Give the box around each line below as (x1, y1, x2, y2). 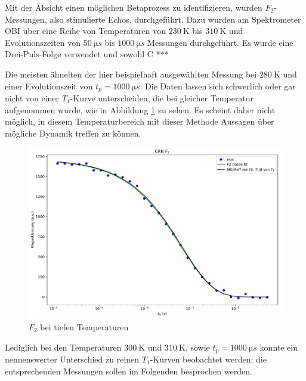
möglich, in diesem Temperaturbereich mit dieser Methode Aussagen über (5, 115, 274, 128)
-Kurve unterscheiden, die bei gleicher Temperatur (70, 92, 254, 104)
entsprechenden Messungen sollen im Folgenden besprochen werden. (5, 364, 252, 377)
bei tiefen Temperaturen (40, 320, 129, 333)
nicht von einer (5, 92, 60, 104)
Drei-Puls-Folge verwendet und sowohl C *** (5, 48, 169, 60)
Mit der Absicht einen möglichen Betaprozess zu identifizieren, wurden (5, 1, 262, 13)
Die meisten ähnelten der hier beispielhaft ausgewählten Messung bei (5, 67, 257, 80)
